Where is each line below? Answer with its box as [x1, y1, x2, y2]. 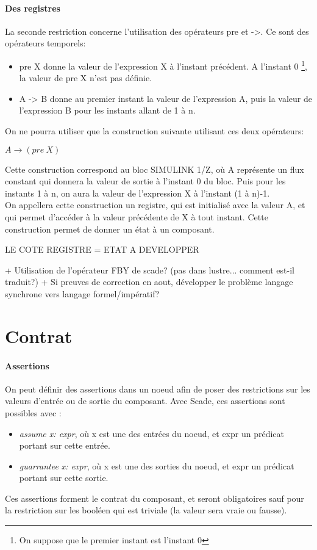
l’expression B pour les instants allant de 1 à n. [19, 104, 196, 117]
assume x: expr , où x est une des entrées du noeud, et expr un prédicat [19, 427, 284, 440]
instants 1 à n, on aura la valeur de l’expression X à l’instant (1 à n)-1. [5, 186, 270, 199]
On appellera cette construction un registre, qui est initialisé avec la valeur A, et [5, 198, 305, 211]
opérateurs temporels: [5, 37, 86, 49]
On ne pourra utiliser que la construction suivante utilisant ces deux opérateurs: [5, 125, 304, 137]
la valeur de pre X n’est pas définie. [19, 71, 152, 84]
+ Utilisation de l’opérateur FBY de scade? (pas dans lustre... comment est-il [5, 263, 294, 276]
